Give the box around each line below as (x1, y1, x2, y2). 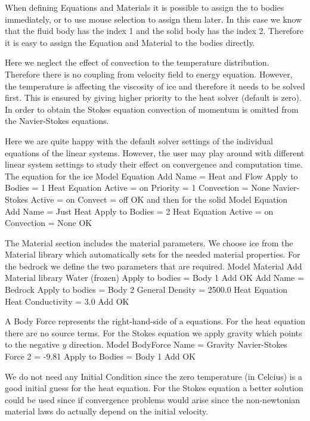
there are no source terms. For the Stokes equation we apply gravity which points (5, 326, 302, 339)
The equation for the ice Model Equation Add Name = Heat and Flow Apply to (5, 169, 298, 182)
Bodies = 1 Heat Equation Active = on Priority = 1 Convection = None (5, 181, 270, 194)
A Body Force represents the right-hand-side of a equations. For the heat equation (5, 315, 305, 327)
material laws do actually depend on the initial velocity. (5, 405, 209, 417)
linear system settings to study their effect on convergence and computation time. (5, 158, 303, 171)
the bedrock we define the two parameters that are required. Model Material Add (5, 259, 302, 272)
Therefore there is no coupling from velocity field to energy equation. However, (5, 67, 293, 80)
